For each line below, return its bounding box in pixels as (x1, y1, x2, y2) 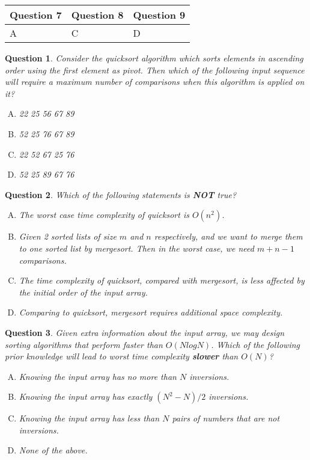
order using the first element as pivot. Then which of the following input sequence (5, 63, 305, 76)
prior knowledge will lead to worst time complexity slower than (5, 350, 239, 362)
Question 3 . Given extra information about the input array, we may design (5, 326, 285, 338)
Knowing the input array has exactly (19, 390, 153, 403)
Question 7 (10, 8, 62, 22)
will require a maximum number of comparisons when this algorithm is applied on (5, 75, 305, 88)
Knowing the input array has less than (19, 412, 160, 424)
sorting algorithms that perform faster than (5, 338, 163, 350)
